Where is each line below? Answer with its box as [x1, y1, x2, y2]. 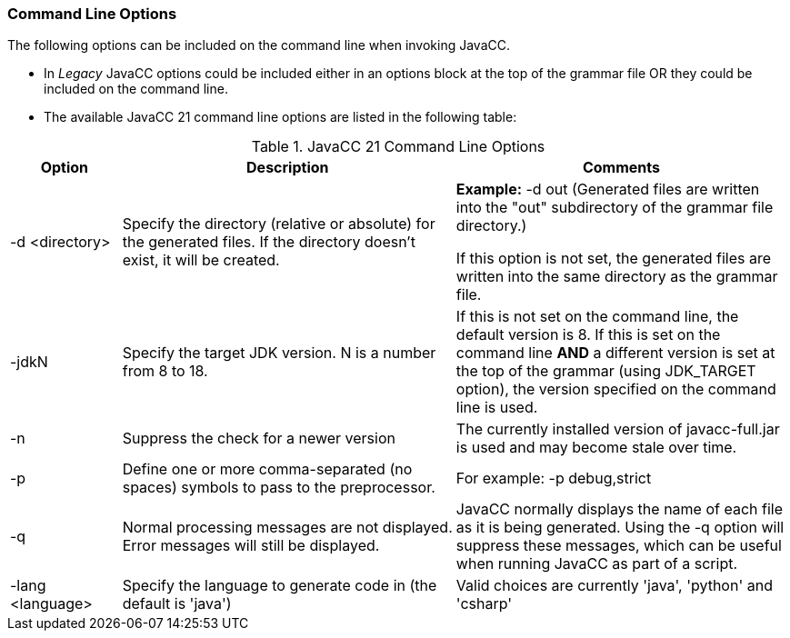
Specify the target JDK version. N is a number [122, 344, 436, 363]
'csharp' [455, 594, 513, 613]
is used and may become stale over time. [455, 438, 737, 457]
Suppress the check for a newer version [122, 429, 395, 448]
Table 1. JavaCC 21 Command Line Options [251, 137, 545, 156]
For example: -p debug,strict [455, 469, 652, 488]
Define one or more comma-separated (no [122, 460, 413, 479]
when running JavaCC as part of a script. [455, 554, 738, 573]
